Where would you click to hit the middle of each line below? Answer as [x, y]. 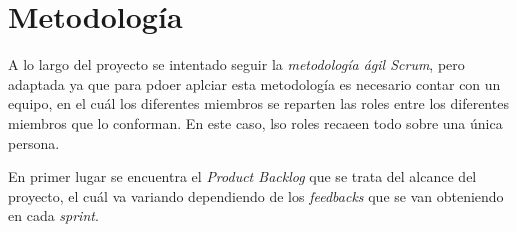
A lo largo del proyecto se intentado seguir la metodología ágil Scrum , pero [236, 64]
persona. [34, 142]
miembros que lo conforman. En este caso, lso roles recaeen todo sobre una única [255, 122]
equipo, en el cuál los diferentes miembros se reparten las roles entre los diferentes [258, 103]
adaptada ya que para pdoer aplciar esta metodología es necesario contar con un [254, 83]
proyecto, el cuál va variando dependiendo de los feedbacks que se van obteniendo [256, 195]
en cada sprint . [53, 215]
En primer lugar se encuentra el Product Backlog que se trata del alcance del [242, 176]
